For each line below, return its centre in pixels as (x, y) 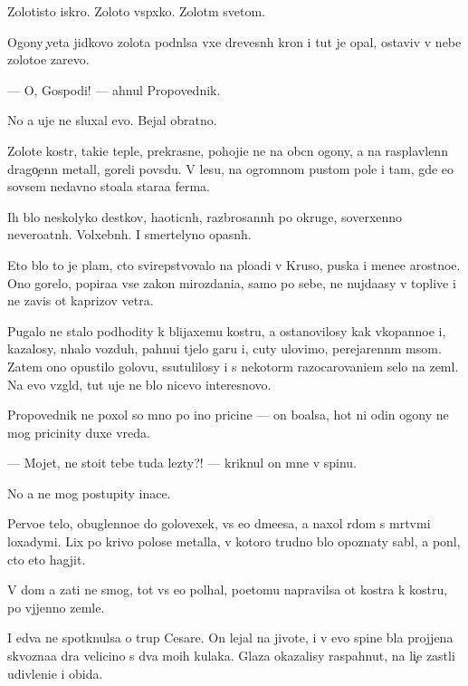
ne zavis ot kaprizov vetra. (81, 300)
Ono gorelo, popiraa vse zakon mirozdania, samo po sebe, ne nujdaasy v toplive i (232, 282)
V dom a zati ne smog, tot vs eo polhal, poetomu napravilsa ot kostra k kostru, (228, 589)
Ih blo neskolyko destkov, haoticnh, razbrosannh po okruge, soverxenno (205, 216)
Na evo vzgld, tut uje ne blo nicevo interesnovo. (139, 384)
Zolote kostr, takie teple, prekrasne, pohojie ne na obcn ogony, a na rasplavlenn (228, 150)
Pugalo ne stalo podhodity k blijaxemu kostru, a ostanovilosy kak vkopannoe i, (227, 330)
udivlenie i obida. (55, 673)
